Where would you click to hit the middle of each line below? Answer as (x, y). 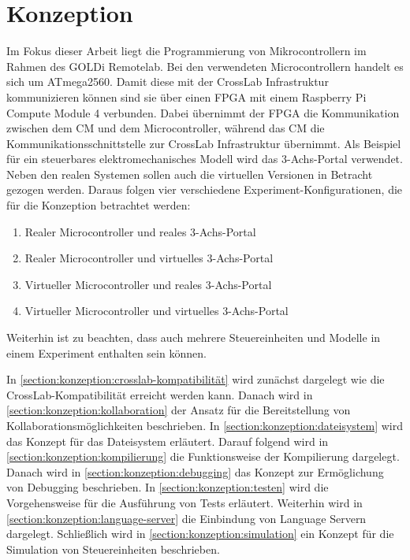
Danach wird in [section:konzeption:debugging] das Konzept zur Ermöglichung (195, 471)
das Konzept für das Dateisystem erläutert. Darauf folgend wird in (168, 441)
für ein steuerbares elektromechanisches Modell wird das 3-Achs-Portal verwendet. (205, 159)
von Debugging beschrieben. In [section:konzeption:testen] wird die (168, 487)
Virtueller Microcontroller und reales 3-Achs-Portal (148, 284)
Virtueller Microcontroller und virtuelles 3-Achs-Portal (157, 311)
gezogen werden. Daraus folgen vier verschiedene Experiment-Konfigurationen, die (205, 189)
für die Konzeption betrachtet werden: (99, 205)
